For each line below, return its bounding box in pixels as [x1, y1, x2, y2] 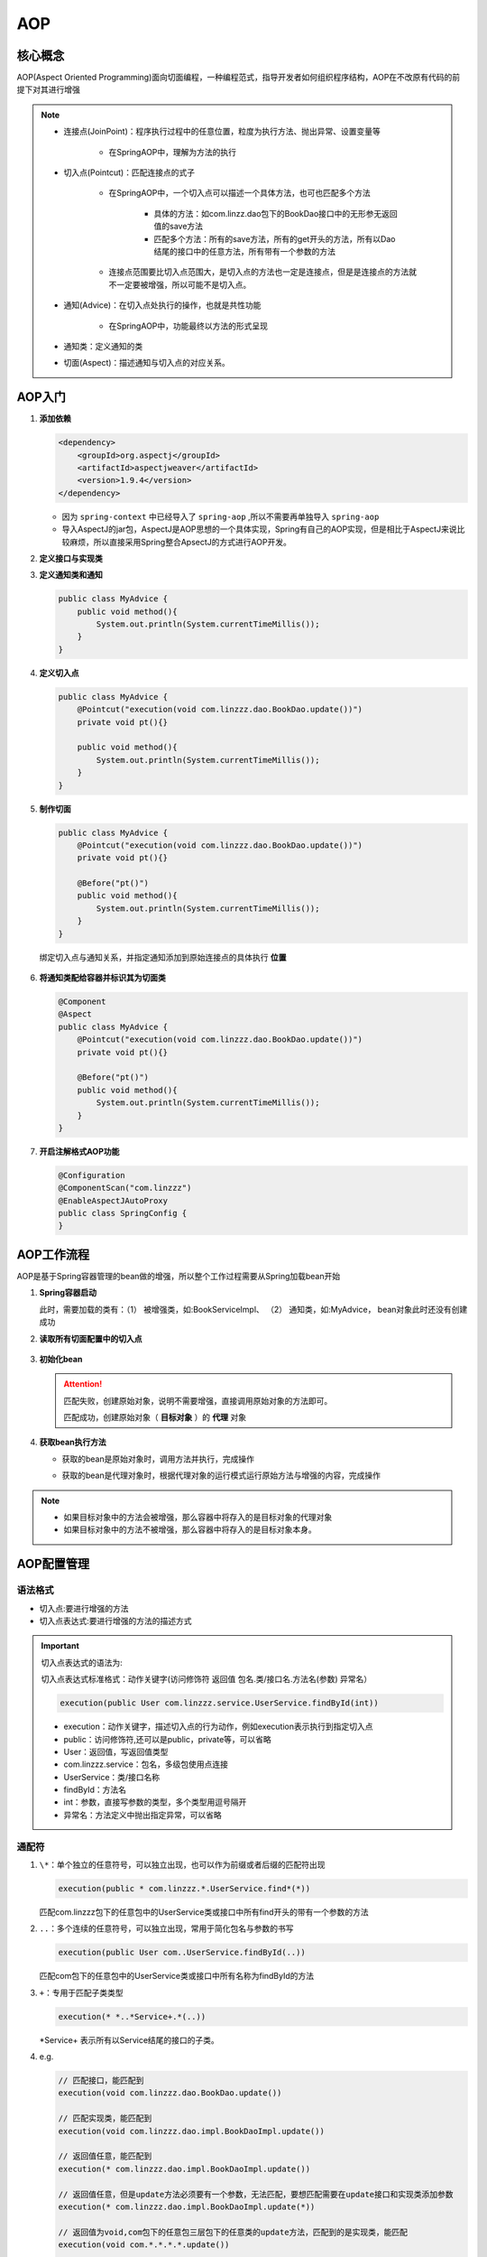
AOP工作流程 [16, 1247, 90, 1262]
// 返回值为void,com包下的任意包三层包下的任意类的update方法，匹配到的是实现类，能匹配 [58, 2226, 408, 2237]
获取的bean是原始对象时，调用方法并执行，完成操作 [61, 1454, 255, 1464]
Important [41, 1640, 80, 1651]
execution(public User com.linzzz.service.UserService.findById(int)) [60, 1698, 379, 1708]
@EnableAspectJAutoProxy [58, 1195, 169, 1205]
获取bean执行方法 [39, 1436, 107, 1448]
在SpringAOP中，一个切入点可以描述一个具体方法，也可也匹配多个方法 [108, 188, 372, 199]
